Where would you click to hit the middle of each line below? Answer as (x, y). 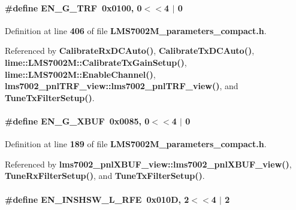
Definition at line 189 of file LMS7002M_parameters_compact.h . (136, 144)
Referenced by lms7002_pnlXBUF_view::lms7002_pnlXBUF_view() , (148, 164)
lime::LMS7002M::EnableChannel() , (80, 74)
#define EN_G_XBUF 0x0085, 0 (77, 121)
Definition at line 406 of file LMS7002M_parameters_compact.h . (136, 30)
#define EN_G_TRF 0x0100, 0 (73, 7)
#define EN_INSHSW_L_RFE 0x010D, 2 (97, 199)
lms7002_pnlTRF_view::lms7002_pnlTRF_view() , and (122, 86)
